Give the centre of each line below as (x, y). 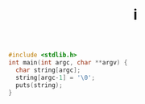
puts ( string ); (39, 85)
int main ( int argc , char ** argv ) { (68, 63)
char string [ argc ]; (48, 70)
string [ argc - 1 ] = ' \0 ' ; (55, 77)
